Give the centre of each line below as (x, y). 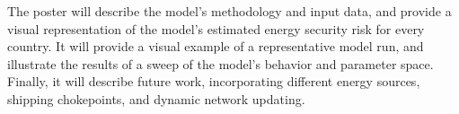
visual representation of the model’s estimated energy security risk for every (216, 28)
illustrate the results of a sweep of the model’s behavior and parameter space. (221, 63)
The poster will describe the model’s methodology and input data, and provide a (229, 11)
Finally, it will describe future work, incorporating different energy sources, (214, 81)
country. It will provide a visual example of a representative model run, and (216, 46)
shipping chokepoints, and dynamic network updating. (156, 98)
